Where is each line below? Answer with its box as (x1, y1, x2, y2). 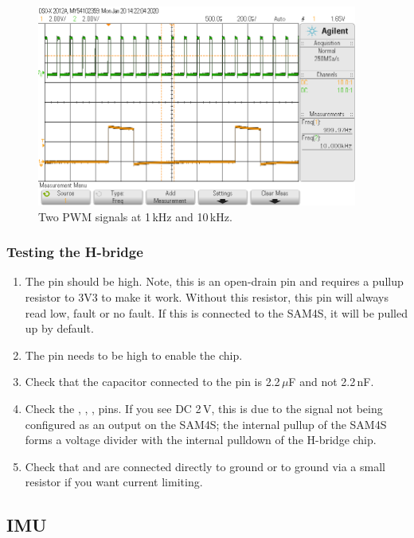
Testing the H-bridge (6, 242, 143, 262)
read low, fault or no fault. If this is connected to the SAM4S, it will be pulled (25, 304, 408, 321)
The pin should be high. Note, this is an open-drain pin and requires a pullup (25, 273, 404, 290)
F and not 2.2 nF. (288, 373, 374, 390)
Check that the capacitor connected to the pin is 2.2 (25, 373, 280, 390)
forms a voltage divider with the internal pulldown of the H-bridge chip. (25, 431, 377, 448)
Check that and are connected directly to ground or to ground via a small (25, 458, 385, 474)
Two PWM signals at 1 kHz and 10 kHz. (38, 208, 232, 224)
